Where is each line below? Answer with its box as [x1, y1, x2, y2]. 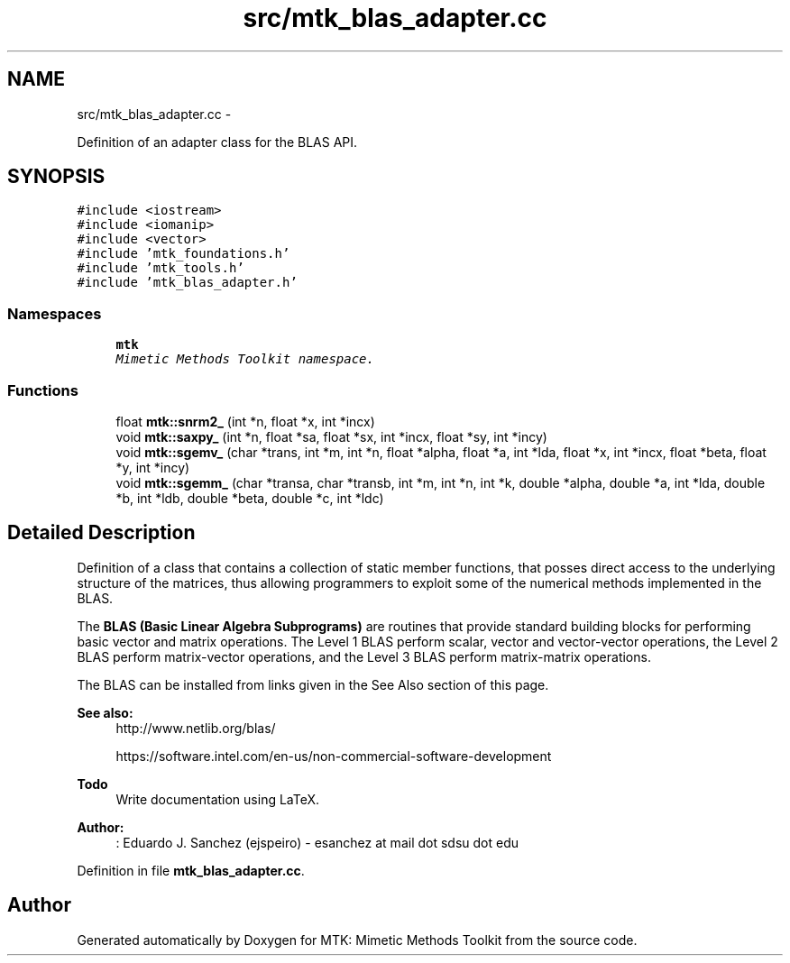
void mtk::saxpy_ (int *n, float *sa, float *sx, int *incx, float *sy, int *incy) [115, 428, 547, 445]
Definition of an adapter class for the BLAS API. [77, 133, 358, 150]
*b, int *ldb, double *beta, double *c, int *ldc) [115, 490, 384, 506]
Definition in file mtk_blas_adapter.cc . [77, 862, 305, 878]
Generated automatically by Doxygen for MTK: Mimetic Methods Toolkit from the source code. [77, 931, 638, 948]
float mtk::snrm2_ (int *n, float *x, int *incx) [115, 413, 375, 429]
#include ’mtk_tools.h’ [77, 261, 244, 276]
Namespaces [7, 304, 102, 323]
